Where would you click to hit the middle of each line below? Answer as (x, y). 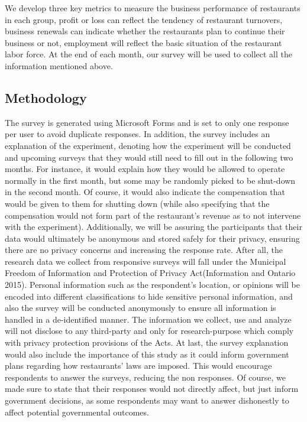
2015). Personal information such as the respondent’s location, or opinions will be (153, 285)
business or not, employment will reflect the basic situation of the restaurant (143, 42)
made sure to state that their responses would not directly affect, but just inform (152, 389)
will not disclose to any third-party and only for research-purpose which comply (149, 331)
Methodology (46, 97)
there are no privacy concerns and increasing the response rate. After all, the (144, 250)
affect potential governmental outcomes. (77, 412)
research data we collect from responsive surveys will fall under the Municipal (146, 261)
